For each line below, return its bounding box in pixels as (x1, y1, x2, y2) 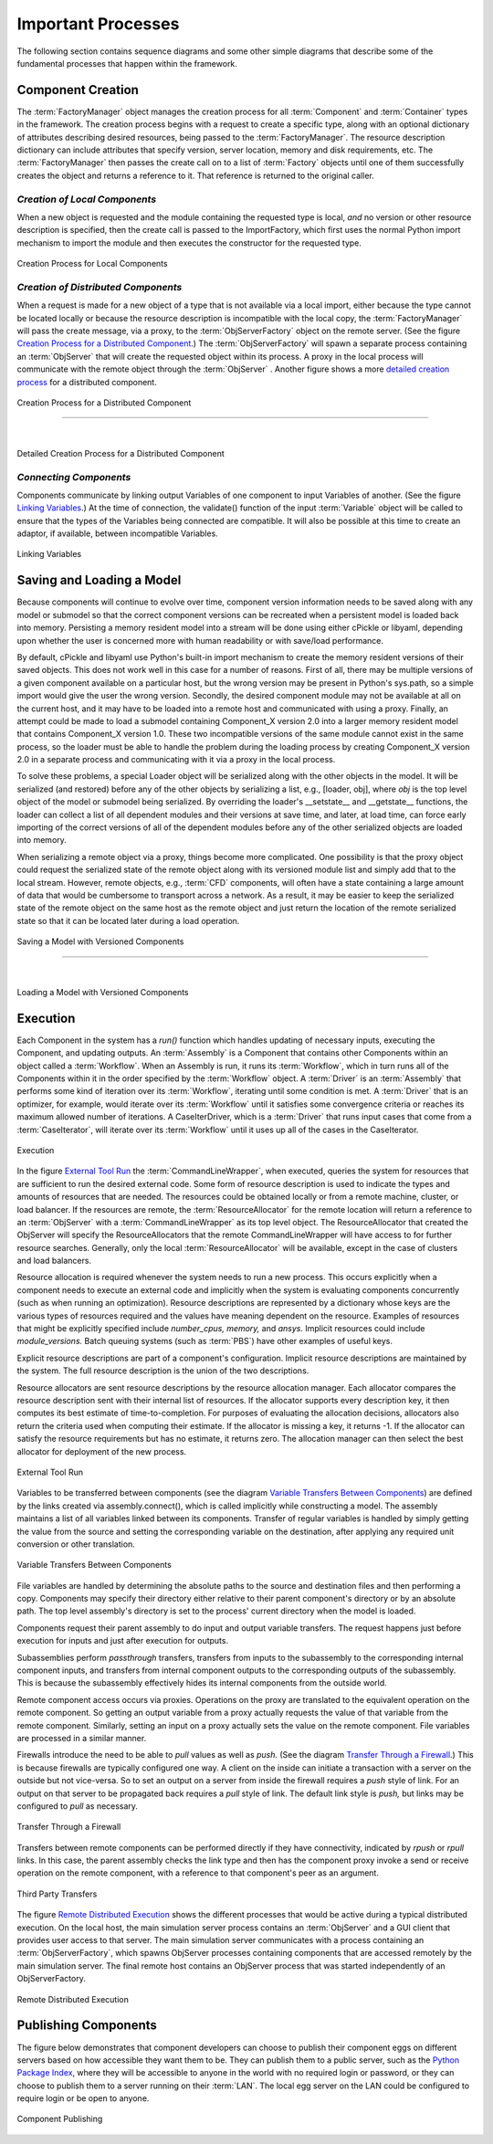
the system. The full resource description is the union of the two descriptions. (16, 1365, 309, 1376)
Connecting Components (16, 470, 131, 483)
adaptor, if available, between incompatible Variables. (16, 528, 218, 539)
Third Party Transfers (16, 1888, 98, 1899)
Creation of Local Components (16, 193, 157, 205)
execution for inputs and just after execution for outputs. (16, 1635, 228, 1646)
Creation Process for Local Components (16, 258, 168, 269)
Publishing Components (16, 2018, 157, 2034)
